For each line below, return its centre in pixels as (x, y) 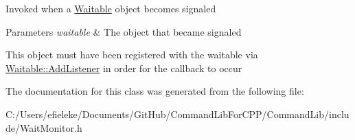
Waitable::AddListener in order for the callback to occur (124, 68)
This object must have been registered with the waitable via (132, 55)
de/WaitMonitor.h (44, 127)
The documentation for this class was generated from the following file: (155, 91)
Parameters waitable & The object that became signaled (124, 31)
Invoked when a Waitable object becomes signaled (111, 8)
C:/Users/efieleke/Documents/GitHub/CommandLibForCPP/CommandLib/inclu (177, 114)
